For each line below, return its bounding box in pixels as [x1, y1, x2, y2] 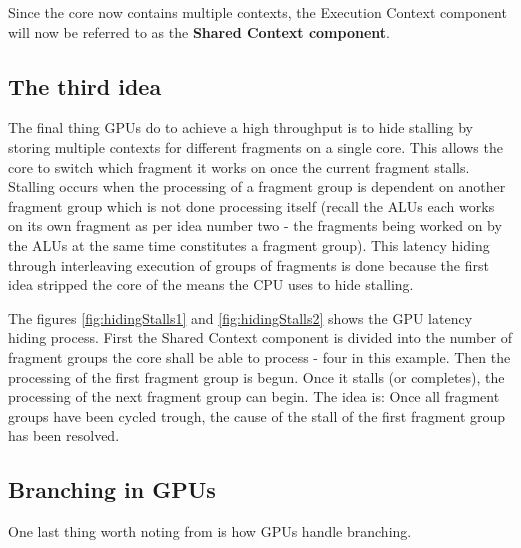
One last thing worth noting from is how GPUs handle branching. [8, 521, 412, 542]
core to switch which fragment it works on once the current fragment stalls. [8, 156, 470, 177]
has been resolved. [8, 425, 120, 446]
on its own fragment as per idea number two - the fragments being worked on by [8, 215, 502, 236]
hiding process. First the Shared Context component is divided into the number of [8, 327, 512, 348]
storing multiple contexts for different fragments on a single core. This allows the [8, 136, 503, 157]
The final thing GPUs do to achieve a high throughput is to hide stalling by [8, 117, 473, 138]
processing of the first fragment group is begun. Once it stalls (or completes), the [8, 366, 505, 387]
